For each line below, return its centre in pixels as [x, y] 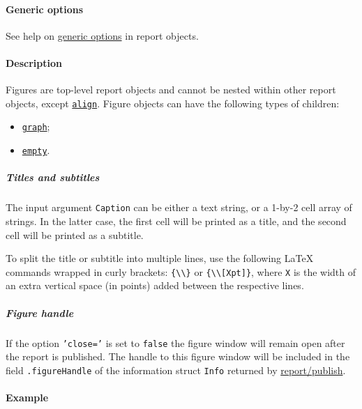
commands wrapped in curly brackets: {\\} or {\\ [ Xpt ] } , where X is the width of [181, 271]
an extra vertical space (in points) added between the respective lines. [155, 285]
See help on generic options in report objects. [102, 35]
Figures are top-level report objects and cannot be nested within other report [171, 90]
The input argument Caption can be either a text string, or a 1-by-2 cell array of [179, 207]
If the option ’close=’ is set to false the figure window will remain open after [175, 342]
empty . [36, 150]
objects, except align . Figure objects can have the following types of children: [173, 103]
